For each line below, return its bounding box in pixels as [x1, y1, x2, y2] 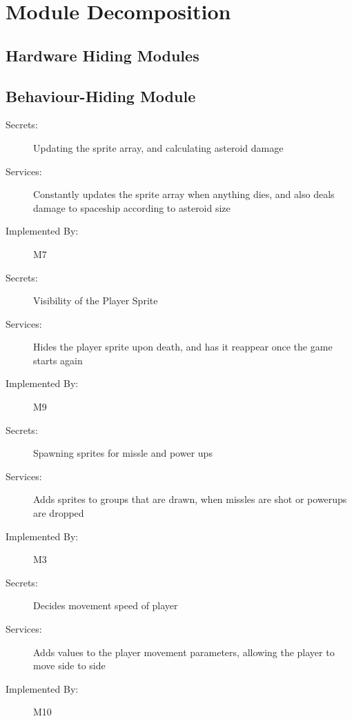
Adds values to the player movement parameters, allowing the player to [33, 644, 335, 659]
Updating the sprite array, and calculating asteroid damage [33, 140, 284, 155]
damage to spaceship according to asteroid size [33, 200, 231, 215]
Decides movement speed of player [33, 598, 178, 613]
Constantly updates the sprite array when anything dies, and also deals [33, 187, 335, 201]
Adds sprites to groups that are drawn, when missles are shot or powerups [33, 492, 347, 506]
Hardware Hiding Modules [6, 44, 199, 66]
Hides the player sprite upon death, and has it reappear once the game [33, 339, 333, 354]
